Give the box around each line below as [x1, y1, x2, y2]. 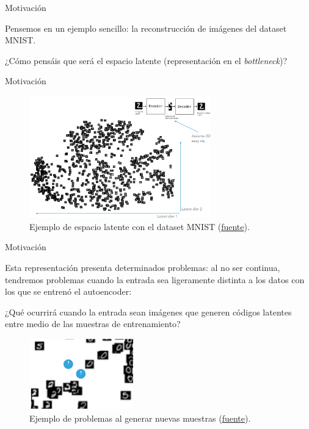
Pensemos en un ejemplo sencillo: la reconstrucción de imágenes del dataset [5, 21, 287, 34]
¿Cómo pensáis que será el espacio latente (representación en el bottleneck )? [5, 54, 288, 67]
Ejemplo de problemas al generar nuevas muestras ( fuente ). [29, 411, 251, 424]
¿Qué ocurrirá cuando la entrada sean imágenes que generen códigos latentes [5, 305, 292, 318]
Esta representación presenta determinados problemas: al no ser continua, [5, 261, 280, 274]
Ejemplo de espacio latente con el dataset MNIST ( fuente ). [29, 220, 250, 233]
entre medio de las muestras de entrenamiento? [5, 317, 181, 330]
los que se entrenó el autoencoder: [5, 285, 132, 298]
